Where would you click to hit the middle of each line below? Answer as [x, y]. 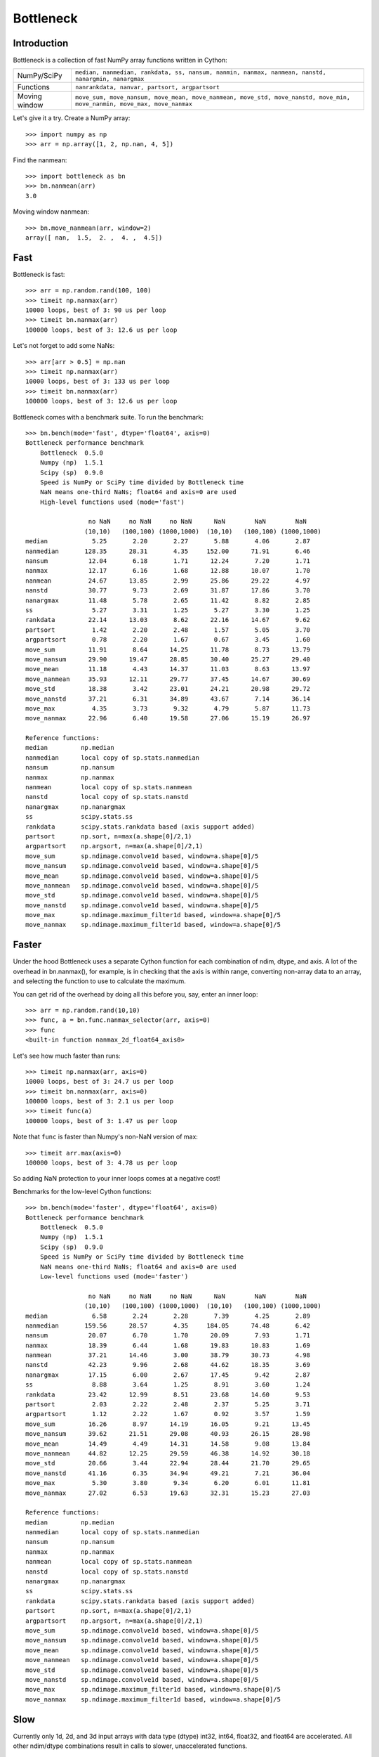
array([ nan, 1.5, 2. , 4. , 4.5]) [94, 238]
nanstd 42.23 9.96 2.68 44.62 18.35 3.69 [168, 1365]
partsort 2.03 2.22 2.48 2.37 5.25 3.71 [168, 1405]
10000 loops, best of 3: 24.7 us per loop [100, 1082]
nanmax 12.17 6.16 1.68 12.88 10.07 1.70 [168, 571]
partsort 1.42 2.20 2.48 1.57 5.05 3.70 [168, 630]
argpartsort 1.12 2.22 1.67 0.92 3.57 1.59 [168, 1414]
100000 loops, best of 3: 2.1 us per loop [100, 1101]
